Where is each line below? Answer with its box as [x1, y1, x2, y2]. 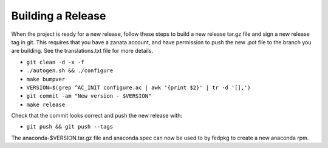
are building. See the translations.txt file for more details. [11, 47, 154, 55]
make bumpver [26, 76, 66, 82]
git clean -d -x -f [26, 58, 84, 66]
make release [26, 101, 66, 108]
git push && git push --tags [26, 123, 114, 130]
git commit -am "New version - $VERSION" [26, 93, 152, 99]
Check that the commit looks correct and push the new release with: [11, 112, 182, 119]
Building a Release [11, 9, 106, 22]
